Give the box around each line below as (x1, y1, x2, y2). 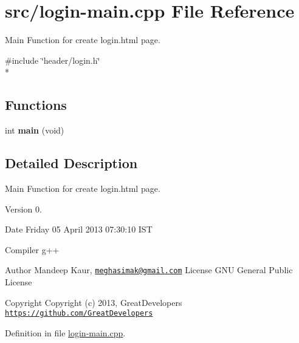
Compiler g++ (5, 243, 60, 256)
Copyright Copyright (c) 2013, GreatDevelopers (5, 296, 182, 308)
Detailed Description (5, 154, 138, 172)
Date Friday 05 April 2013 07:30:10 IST (5, 223, 153, 236)
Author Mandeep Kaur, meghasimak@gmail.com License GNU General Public (5, 263, 293, 276)
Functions (5, 95, 67, 114)
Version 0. (5, 202, 42, 215)
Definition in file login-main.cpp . (5, 326, 126, 339)
